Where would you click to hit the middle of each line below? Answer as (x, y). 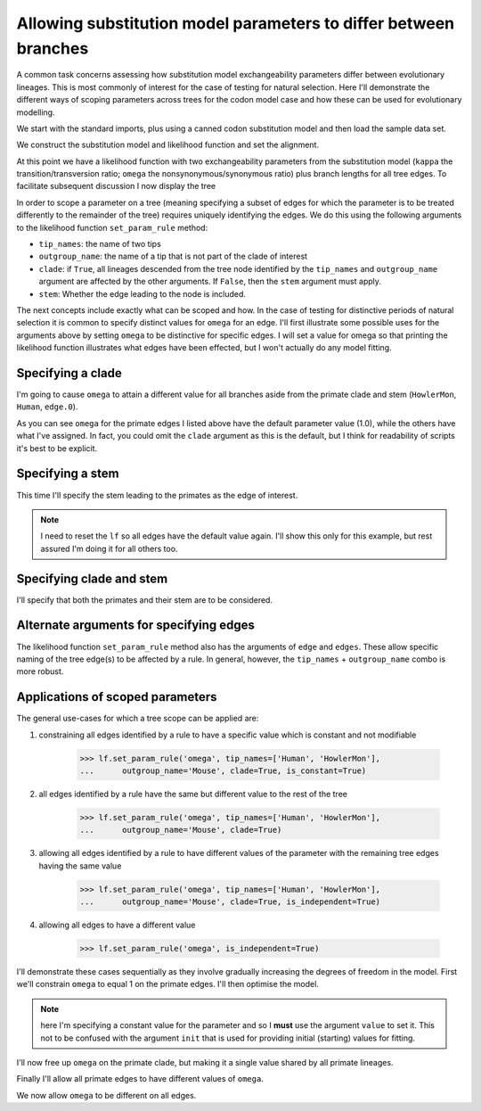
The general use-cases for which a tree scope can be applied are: (138, 719)
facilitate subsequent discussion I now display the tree (116, 186)
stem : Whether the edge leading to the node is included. (143, 293)
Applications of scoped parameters (117, 697)
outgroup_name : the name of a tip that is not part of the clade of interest (173, 256)
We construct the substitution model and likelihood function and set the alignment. (168, 145)
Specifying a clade (69, 373)
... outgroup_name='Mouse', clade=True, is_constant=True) (223, 770)
